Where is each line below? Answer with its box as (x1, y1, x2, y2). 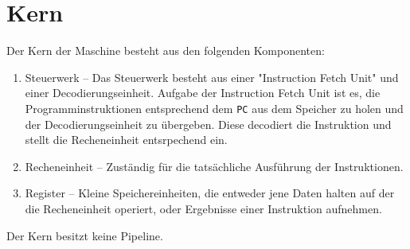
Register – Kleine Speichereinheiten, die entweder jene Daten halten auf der (25, 185, 395, 201)
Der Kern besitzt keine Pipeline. (6, 227, 163, 243)
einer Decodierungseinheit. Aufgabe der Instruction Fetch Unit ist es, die (25, 84, 381, 101)
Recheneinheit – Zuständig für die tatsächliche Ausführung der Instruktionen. (25, 158, 404, 174)
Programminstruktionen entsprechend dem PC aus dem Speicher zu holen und (25, 99, 404, 116)
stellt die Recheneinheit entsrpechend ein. (25, 131, 228, 148)
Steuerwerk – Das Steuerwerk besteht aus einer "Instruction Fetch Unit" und (25, 68, 399, 85)
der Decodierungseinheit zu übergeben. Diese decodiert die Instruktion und (25, 115, 392, 132)
